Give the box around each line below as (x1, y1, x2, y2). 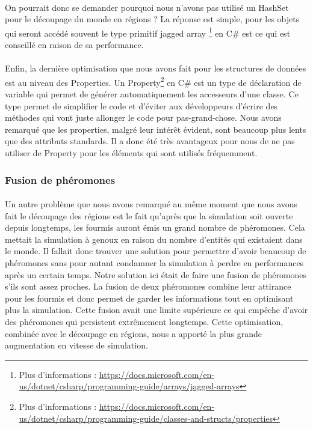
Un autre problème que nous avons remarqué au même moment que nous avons (5, 198, 298, 210)
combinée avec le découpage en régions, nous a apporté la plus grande (5, 327, 262, 339)
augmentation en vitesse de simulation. (5, 339, 148, 351)
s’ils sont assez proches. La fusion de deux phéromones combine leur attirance (5, 280, 291, 293)
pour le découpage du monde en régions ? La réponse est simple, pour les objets (5, 13, 300, 25)
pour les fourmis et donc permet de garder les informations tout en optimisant (5, 291, 294, 304)
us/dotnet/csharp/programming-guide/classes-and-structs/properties (19, 412, 273, 424)
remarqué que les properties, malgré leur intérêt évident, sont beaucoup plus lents (5, 123, 306, 135)
